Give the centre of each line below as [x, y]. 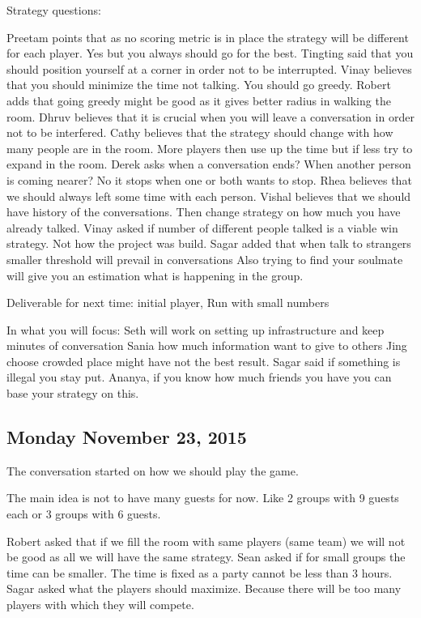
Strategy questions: [54, 10]
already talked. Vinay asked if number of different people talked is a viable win [202, 227]
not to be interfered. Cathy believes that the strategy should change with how [200, 132]
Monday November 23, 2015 [127, 437]
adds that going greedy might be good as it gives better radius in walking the [199, 100]
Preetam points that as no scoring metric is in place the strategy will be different [208, 37]
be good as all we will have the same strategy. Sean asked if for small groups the [206, 557]
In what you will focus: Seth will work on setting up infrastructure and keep [196, 329]
